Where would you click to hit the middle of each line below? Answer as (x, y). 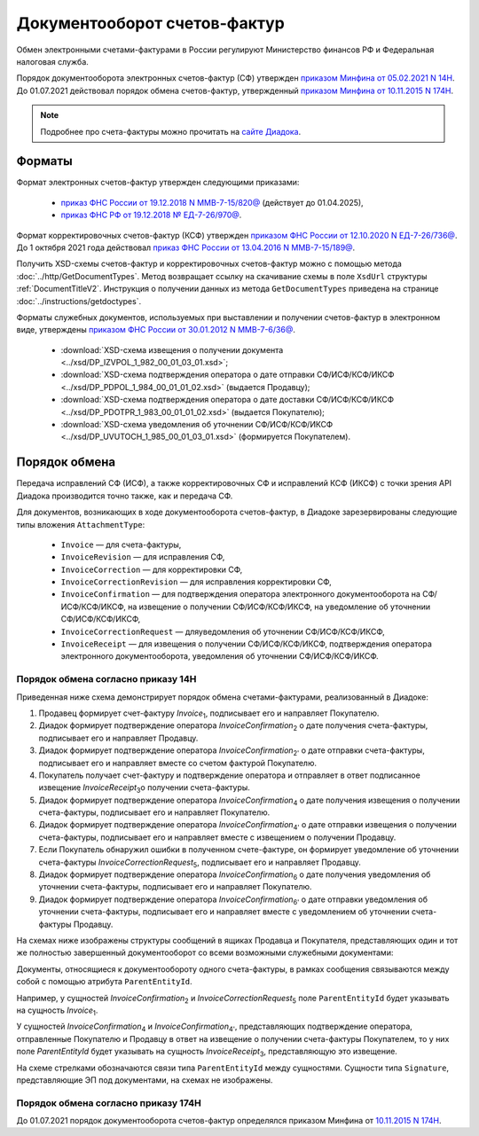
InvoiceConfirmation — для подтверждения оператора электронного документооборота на (241, 594)
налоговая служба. (52, 61)
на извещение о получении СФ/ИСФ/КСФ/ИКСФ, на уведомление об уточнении (279, 607)
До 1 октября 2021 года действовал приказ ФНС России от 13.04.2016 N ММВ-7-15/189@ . (186, 247)
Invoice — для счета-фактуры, (121, 544)
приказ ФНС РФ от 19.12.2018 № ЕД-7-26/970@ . (151, 215)
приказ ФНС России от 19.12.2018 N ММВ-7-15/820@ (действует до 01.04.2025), (212, 202)
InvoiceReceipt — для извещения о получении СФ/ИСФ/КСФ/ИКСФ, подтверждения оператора (246, 644)
